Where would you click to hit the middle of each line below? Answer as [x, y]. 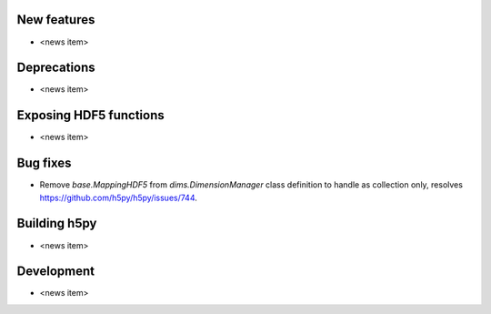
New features [56, 20]
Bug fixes [44, 163]
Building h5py [57, 223]
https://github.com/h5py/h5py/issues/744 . [118, 198]
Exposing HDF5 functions [90, 115]
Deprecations [56, 68]
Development [56, 272]
